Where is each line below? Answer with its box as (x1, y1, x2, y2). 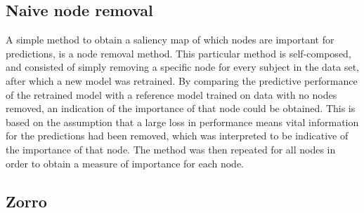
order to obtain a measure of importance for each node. (6, 156, 244, 170)
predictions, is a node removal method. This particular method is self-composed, (6, 46, 351, 60)
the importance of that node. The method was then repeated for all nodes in (6, 142, 336, 156)
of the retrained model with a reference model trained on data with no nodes (6, 87, 337, 102)
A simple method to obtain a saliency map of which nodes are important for (6, 32, 334, 47)
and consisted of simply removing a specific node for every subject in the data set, (6, 60, 360, 74)
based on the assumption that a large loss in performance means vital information (6, 114, 359, 129)
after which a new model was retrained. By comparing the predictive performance (6, 73, 358, 88)
